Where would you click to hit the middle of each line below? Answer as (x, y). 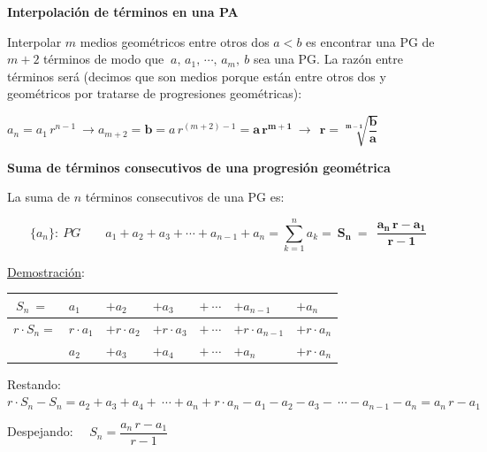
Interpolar (34, 41)
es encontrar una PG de (370, 41)
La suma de (39, 197)
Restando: (34, 383)
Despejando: (40, 431)
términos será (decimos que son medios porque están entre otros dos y (197, 76)
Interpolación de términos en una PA (123, 11)
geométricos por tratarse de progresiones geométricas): (155, 93)
